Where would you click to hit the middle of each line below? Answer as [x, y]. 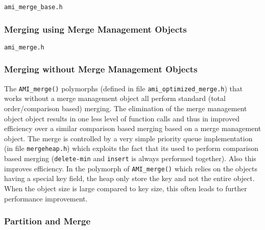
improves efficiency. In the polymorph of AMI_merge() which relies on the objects [131, 168]
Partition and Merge [47, 221]
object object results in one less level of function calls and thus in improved [122, 118]
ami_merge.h [24, 47]
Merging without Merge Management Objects [101, 69]
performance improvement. [46, 198]
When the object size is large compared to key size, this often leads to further [126, 188]
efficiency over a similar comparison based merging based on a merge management [133, 128]
